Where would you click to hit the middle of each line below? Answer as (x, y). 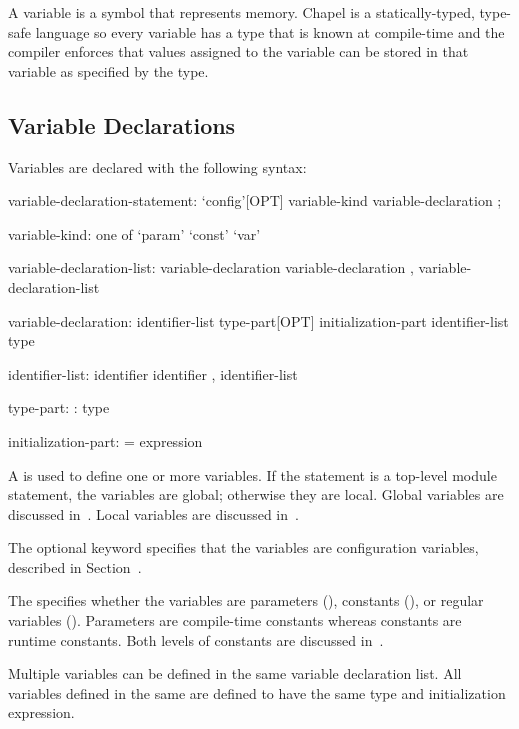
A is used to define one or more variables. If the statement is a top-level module (252, 474)
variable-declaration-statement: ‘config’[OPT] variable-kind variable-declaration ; (255, 200)
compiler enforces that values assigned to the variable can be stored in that (238, 51)
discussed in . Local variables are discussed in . (153, 513)
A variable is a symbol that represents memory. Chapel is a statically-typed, (241, 12)
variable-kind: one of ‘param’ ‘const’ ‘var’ (134, 233)
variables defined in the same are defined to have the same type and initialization (257, 692)
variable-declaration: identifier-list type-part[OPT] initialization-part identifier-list (258, 320)
